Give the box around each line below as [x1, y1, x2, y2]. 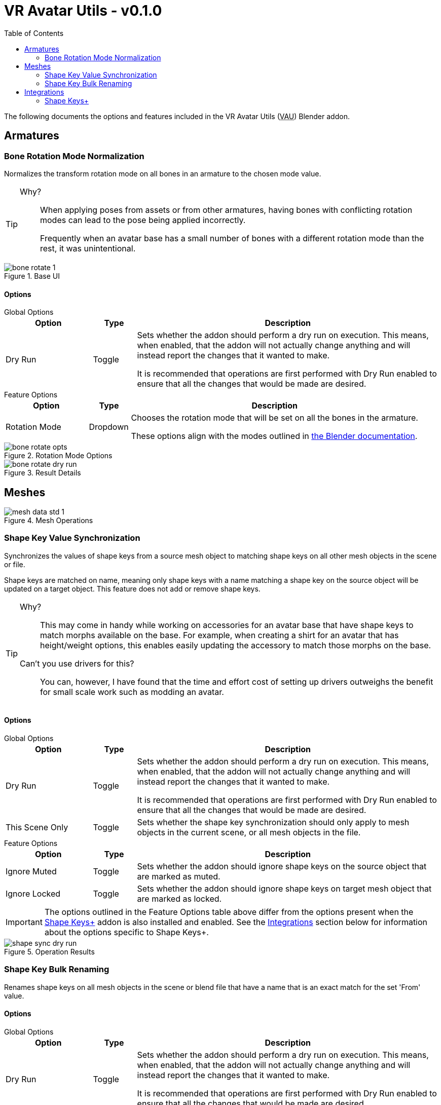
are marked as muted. [137, 871, 220, 881]
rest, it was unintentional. [40, 243, 136, 253]
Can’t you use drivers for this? [20, 658, 134, 669]
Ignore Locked [6, 889, 61, 899]
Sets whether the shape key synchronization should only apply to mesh [137, 817, 410, 827]
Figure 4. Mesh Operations [4, 516, 93, 525]
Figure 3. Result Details [4, 468, 81, 477]
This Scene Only [6, 822, 68, 832]
